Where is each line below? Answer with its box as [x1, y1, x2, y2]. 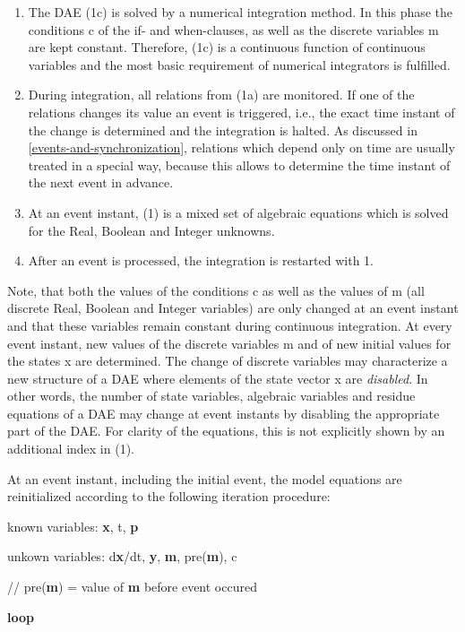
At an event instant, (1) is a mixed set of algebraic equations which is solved [28, 203, 449, 221]
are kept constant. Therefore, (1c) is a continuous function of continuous [28, 38, 426, 56]
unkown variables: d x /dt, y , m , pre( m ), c [7, 547, 237, 566]
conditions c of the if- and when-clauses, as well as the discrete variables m [28, 20, 439, 39]
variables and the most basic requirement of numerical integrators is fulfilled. [28, 55, 451, 74]
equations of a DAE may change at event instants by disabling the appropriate [7, 403, 440, 422]
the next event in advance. [28, 173, 174, 192]
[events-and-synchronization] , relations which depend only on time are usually [28, 138, 455, 157]
